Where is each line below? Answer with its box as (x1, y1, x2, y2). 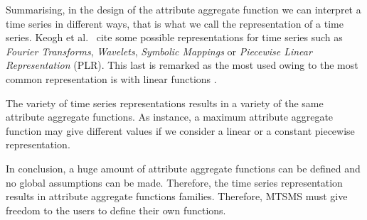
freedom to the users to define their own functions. (6, 202, 226, 217)
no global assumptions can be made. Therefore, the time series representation (6, 175, 343, 189)
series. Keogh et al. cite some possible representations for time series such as (6, 30, 343, 45)
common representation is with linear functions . (6, 71, 217, 86)
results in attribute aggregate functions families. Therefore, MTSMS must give (6, 189, 348, 204)
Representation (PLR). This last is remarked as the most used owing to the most (6, 57, 358, 72)
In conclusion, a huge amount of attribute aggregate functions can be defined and (6, 160, 361, 175)
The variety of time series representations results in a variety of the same (6, 95, 324, 110)
